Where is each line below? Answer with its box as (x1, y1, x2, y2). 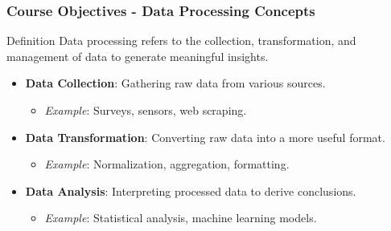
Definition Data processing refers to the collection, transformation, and (6, 32, 356, 49)
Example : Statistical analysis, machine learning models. (44, 209, 317, 226)
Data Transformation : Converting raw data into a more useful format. (25, 128, 385, 145)
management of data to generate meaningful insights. (6, 47, 269, 64)
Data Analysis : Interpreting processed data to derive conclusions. (25, 182, 356, 199)
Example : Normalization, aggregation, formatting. (44, 156, 290, 172)
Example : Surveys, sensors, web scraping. (44, 102, 247, 118)
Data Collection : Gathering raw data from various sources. (25, 75, 326, 91)
